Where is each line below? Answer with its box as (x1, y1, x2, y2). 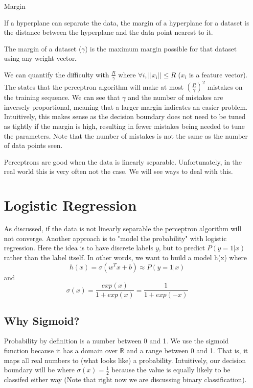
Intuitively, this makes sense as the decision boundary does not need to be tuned (4, 111, 246, 121)
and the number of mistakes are (128, 92, 223, 102)
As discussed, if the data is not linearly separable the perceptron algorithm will (4, 223, 242, 234)
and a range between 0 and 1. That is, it (126, 345, 248, 355)
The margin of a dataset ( (4, 43, 82, 53)
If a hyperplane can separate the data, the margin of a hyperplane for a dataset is (4, 17, 250, 27)
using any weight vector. (4, 53, 77, 63)
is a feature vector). (189, 69, 248, 79)
